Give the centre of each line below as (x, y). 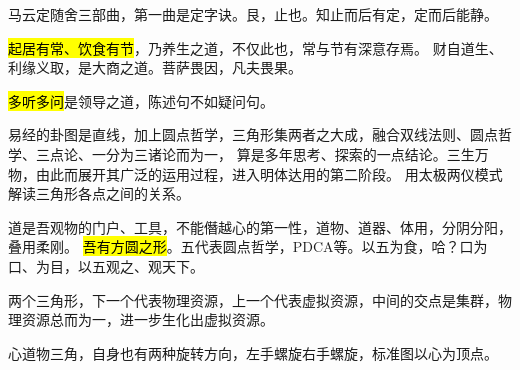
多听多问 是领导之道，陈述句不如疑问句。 (141, 100)
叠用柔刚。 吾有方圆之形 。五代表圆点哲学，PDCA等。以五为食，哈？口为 (248, 246)
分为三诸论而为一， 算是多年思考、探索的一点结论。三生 (290, 153)
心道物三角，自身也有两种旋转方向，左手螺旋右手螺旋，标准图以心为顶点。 (253, 352)
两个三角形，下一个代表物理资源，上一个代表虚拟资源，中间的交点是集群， (253, 299)
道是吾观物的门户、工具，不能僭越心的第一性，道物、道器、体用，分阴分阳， (260, 226)
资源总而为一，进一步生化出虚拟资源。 (147, 319)
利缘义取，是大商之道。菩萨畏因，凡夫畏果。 (155, 67)
